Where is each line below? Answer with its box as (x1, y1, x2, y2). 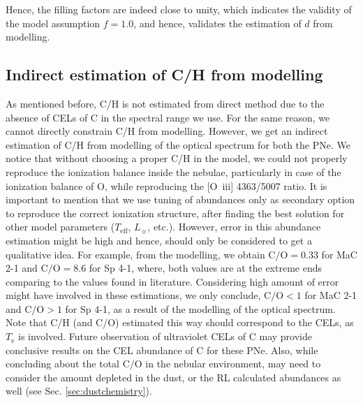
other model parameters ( (6, 219, 115, 234)
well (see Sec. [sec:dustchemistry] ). (6, 383, 152, 398)
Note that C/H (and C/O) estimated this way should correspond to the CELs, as (6, 315, 354, 330)
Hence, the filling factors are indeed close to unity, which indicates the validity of (6, 2, 352, 16)
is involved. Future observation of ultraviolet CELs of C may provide (17, 329, 312, 344)
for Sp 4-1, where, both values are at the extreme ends (89, 261, 322, 275)
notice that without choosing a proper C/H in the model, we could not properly (6, 151, 348, 166)
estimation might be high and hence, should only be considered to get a (6, 233, 312, 247)
